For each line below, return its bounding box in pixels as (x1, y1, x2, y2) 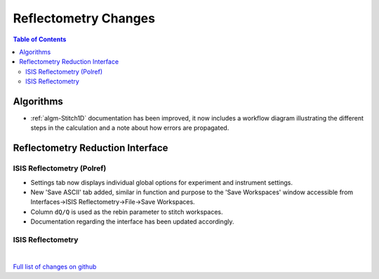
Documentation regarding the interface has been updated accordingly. (30, 217, 234, 226)
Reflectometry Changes (13, 11, 156, 26)
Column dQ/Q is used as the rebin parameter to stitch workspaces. (30, 207, 224, 216)
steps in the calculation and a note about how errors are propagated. (30, 123, 230, 132)
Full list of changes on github (13, 262, 97, 271)
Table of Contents (13, 35, 67, 43)
